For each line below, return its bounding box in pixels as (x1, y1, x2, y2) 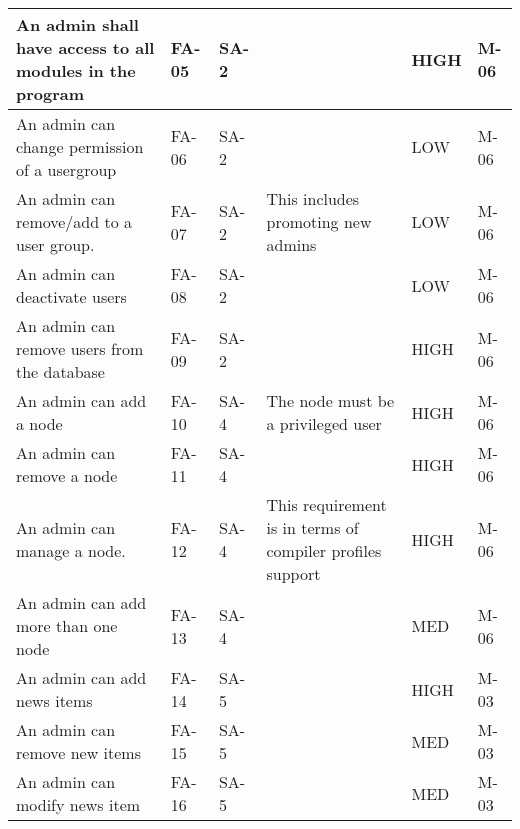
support (266, 562, 321, 585)
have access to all (16, 36, 155, 59)
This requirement (266, 493, 387, 516)
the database (16, 360, 105, 383)
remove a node (16, 464, 118, 487)
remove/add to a (16, 210, 133, 233)
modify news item (16, 793, 141, 816)
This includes (266, 187, 360, 210)
